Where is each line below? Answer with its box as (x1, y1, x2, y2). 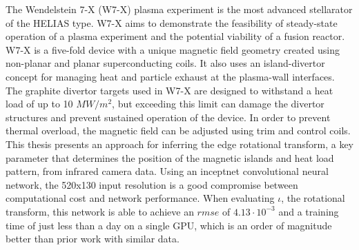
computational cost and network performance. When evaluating (6, 191, 275, 205)
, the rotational (281, 191, 345, 205)
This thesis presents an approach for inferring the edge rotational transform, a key (6, 136, 354, 151)
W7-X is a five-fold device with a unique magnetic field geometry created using (6, 42, 340, 56)
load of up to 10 (6, 96, 73, 111)
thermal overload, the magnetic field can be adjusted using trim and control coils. (6, 123, 351, 138)
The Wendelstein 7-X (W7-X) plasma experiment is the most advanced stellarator (6, 2, 353, 16)
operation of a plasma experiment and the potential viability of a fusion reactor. (6, 29, 345, 43)
